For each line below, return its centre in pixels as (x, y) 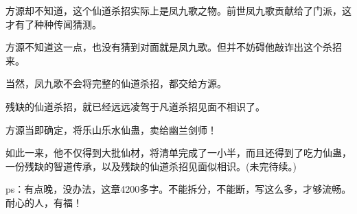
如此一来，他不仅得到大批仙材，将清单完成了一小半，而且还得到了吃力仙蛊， (178, 153)
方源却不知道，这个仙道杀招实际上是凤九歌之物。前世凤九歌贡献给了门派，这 (178, 10)
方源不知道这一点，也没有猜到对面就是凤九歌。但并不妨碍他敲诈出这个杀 (169, 47)
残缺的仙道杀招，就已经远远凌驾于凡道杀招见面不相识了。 (135, 106)
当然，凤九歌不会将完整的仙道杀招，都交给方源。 (116, 83)
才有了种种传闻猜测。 (54, 24)
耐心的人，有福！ (44, 202)
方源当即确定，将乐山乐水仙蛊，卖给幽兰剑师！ (111, 129)
